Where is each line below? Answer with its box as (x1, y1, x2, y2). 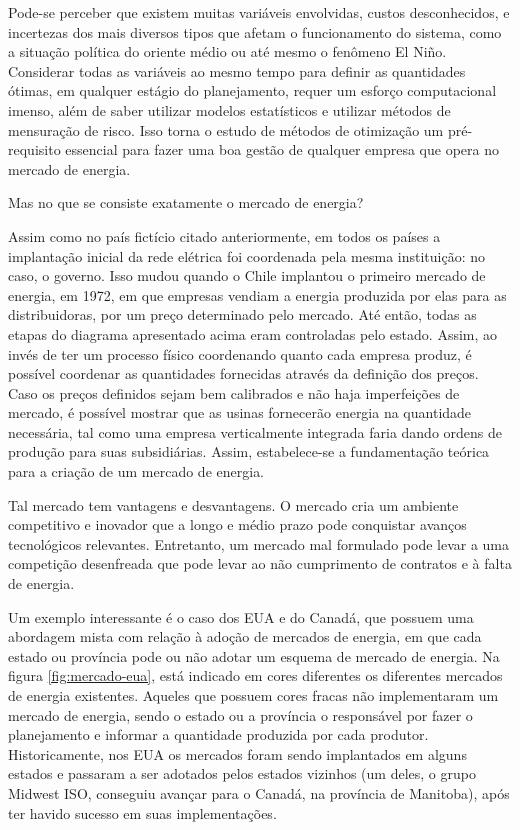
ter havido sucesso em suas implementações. (8, 802, 277, 823)
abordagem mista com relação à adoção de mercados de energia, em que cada (8, 626, 482, 647)
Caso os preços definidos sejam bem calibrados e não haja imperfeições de (8, 382, 460, 403)
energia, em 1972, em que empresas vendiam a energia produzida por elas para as (8, 284, 507, 305)
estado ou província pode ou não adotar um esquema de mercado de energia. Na (8, 645, 500, 666)
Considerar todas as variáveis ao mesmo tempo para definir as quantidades (8, 60, 466, 81)
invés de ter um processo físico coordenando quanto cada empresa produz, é (8, 343, 472, 364)
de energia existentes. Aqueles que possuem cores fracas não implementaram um (8, 685, 499, 705)
